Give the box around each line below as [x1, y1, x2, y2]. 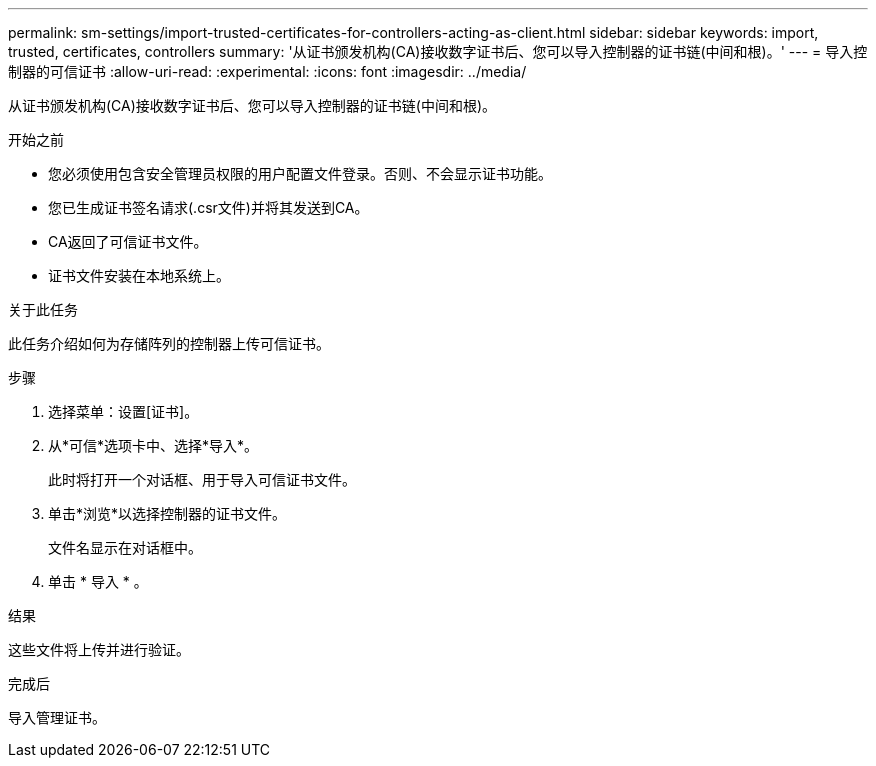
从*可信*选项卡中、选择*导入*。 [48, 437, 259, 454]
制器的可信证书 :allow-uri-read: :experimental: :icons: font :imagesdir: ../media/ [8, 63, 527, 80]
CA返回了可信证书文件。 [48, 233, 208, 250]
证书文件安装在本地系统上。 [48, 267, 230, 284]
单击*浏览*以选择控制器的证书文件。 [48, 505, 287, 522]
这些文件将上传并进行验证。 [8, 641, 190, 658]
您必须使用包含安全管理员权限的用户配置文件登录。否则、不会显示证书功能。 [48, 165, 552, 182]
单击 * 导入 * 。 [48, 573, 148, 590]
